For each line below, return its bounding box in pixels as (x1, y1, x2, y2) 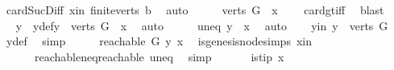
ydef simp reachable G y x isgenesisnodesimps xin (6, 33, 312, 49)
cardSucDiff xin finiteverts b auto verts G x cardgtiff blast (6, 2, 384, 17)
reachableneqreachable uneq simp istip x (34, 48, 284, 64)
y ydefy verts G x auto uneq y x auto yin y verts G (15, 17, 388, 33)
